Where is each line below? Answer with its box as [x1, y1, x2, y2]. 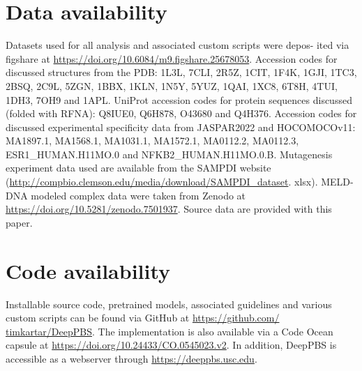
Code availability [6, 256, 171, 285]
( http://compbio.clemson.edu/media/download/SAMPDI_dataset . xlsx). [6, 174, 318, 189]
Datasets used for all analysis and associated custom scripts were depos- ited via [6, 38, 349, 52]
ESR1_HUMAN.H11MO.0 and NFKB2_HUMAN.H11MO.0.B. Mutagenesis [6, 146, 333, 161]
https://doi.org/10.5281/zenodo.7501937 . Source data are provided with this [6, 202, 332, 216]
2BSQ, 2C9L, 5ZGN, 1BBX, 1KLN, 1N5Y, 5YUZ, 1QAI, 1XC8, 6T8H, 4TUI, [6, 78, 338, 93]
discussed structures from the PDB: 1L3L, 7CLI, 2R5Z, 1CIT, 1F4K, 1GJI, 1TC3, [6, 65, 357, 79]
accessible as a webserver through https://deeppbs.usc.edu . [6, 351, 257, 365]
